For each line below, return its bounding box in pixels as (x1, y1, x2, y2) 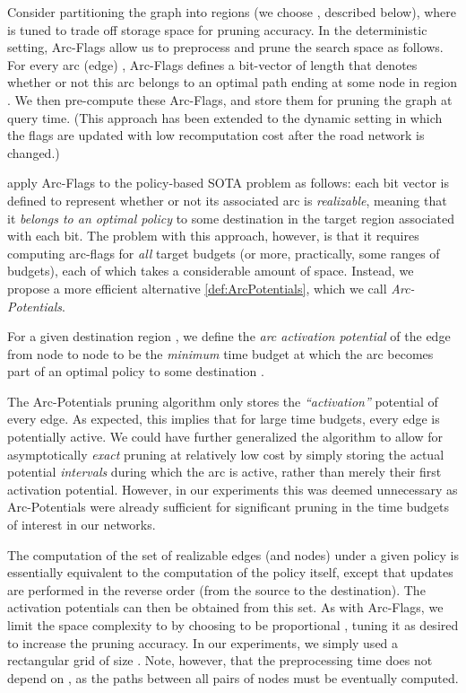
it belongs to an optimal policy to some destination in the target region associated (7, 208, 454, 227)
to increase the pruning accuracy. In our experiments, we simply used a (7, 633, 399, 652)
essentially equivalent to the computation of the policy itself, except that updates (7, 563, 453, 582)
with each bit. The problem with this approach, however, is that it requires (7, 226, 419, 245)
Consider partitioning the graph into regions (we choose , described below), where (7, 3, 457, 21)
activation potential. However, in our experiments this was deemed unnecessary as (7, 479, 458, 498)
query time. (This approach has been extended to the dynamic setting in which (7, 108, 443, 127)
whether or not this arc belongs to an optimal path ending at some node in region (7, 73, 458, 92)
